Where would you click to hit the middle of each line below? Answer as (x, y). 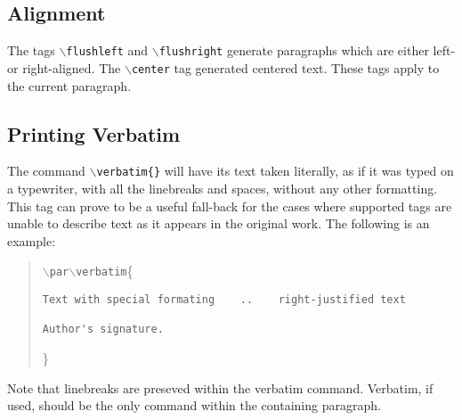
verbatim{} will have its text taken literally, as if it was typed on (275, 171)
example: (32, 240)
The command (46, 171)
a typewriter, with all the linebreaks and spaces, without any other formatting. (223, 188)
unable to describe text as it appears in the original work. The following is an (219, 223)
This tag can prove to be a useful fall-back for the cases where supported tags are (230, 206)
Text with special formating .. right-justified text (224, 300)
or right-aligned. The (64, 67)
